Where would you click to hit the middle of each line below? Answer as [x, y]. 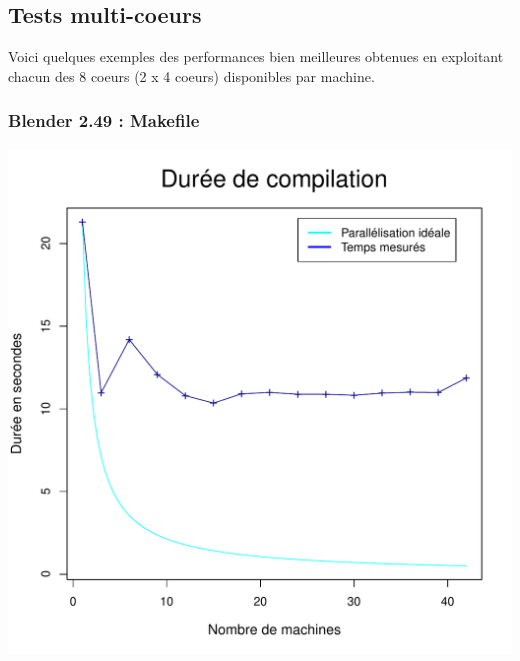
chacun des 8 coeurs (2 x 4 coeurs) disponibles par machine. [191, 75]
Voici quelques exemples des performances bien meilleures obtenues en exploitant [256, 56]
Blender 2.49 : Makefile [104, 120]
